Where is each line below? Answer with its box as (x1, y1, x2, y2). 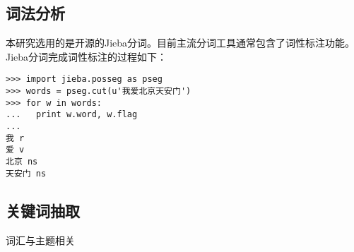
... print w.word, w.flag (6, 109, 138, 120)
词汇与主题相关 (6, 232, 75, 247)
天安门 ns (6, 168, 47, 179)
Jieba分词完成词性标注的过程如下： (6, 49, 167, 64)
